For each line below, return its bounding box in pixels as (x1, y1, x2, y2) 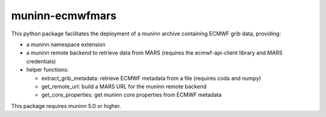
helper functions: (26, 66, 69, 73)
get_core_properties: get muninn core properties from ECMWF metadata (41, 91, 222, 98)
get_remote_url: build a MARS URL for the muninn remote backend (41, 83, 206, 90)
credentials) (26, 58, 56, 65)
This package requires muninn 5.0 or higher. (11, 102, 121, 109)
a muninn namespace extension (26, 41, 106, 48)
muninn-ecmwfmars (11, 9, 117, 22)
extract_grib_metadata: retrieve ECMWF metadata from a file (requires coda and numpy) (41, 74, 261, 82)
